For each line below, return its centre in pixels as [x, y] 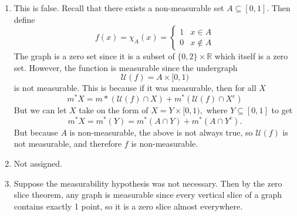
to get [282, 110]
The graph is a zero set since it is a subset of [94, 56]
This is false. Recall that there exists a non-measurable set [119, 8]
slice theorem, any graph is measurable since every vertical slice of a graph [148, 195]
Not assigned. [38, 163]
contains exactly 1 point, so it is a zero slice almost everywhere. [128, 206]
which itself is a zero [251, 56]
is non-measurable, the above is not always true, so [161, 132]
